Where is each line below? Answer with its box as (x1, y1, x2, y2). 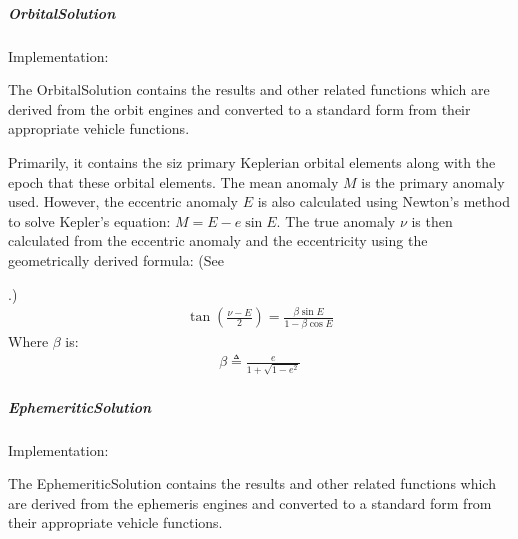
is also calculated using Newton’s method (257, 191, 510, 212)
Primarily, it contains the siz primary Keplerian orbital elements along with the (8, 151, 496, 172)
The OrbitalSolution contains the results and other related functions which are (8, 79, 490, 100)
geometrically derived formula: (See (8, 249, 224, 270)
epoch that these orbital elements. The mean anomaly (8, 171, 339, 192)
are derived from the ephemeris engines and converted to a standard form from (8, 492, 492, 513)
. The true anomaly (276, 210, 396, 231)
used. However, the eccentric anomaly (8, 191, 238, 212)
